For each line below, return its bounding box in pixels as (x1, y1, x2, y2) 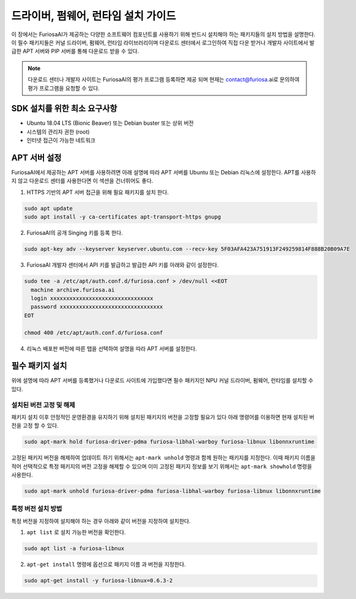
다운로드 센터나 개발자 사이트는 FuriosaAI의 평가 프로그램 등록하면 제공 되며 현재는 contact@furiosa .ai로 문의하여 (28, 76, 300, 83)
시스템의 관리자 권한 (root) (26, 128, 90, 135)
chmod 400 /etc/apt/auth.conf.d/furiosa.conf (24, 329, 163, 336)
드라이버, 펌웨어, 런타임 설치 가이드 (11, 9, 176, 23)
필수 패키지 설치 (11, 361, 67, 371)
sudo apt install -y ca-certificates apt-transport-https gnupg (24, 214, 221, 220)
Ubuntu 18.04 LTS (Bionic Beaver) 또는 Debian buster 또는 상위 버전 (26, 119, 194, 127)
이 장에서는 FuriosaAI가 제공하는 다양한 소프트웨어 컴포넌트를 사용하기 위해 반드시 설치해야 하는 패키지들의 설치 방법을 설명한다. (11, 31, 316, 38)
